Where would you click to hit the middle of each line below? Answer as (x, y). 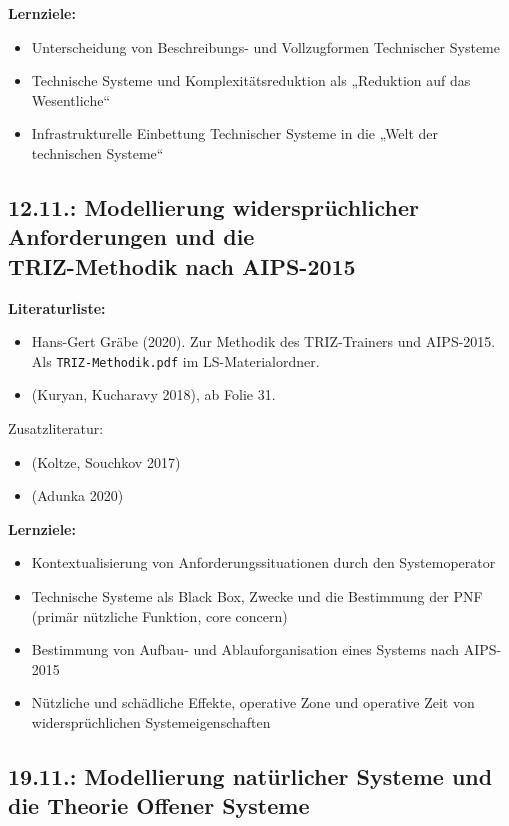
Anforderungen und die (131, 236)
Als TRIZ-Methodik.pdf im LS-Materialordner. (175, 360)
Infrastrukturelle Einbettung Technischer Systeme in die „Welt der (235, 133)
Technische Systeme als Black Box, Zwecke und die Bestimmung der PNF (257, 595)
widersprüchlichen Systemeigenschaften (151, 721)
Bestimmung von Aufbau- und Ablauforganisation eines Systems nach (245, 649)
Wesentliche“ (71, 99)
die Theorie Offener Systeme (159, 805)
